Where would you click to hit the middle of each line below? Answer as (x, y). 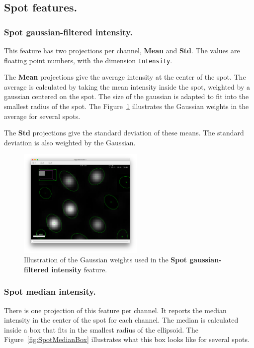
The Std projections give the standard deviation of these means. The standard (124, 133)
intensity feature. (79, 269)
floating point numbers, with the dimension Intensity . (88, 60)
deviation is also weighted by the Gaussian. (70, 142)
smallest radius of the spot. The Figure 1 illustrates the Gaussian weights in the (127, 106)
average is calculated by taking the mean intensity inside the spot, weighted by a (127, 86)
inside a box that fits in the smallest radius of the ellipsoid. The (101, 329)
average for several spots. (42, 116)
